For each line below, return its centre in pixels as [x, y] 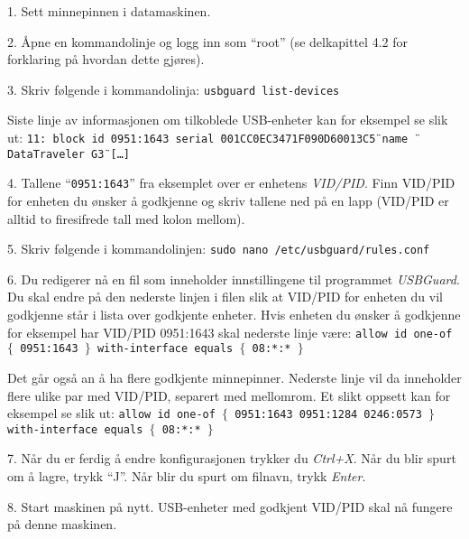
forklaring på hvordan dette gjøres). [106, 59]
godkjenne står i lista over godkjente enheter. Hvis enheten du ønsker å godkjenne [234, 315]
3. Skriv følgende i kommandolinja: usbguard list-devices [174, 89]
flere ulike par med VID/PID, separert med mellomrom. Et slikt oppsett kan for [229, 395]
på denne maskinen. [62, 524]
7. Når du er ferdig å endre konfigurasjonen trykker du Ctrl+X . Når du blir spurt [232, 458]
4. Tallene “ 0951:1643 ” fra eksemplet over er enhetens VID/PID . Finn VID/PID [231, 183]
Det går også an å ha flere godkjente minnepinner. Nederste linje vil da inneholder [234, 377]
